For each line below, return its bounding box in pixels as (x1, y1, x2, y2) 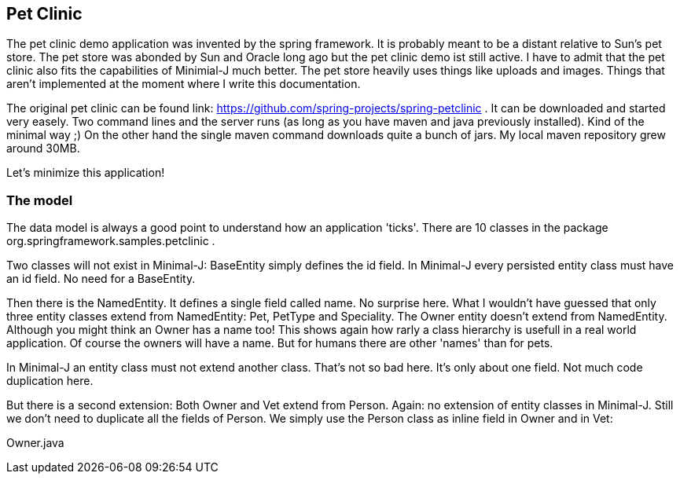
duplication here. (6, 374, 94, 388)
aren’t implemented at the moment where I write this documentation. (6, 77, 361, 91)
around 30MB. (6, 141, 80, 156)
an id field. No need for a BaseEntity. (6, 272, 196, 286)
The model (6, 192, 73, 208)
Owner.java (6, 436, 64, 450)
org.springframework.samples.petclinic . (6, 234, 215, 248)
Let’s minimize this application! (6, 166, 165, 180)
